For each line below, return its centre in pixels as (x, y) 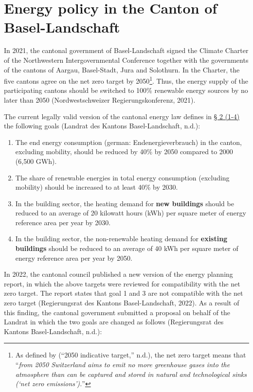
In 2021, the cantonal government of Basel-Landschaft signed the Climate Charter (126, 50)
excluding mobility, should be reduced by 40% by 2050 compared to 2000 (124, 151)
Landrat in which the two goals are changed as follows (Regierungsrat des (114, 322)
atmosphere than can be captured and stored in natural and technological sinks (131, 374)
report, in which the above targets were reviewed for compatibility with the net (122, 283)
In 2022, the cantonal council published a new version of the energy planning (118, 274)
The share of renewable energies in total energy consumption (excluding (122, 177)
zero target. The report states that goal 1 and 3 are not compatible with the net (124, 293)
